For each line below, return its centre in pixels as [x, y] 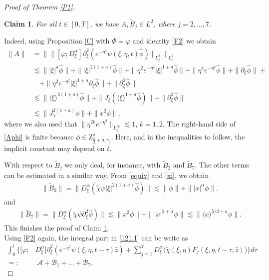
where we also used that [41, 123]
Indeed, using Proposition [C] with [57, 41]
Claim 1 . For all [30, 23]
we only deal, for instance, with [113, 165]
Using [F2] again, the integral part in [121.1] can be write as [96, 237]
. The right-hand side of [199, 123]
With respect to [28, 165]
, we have [104, 23]
